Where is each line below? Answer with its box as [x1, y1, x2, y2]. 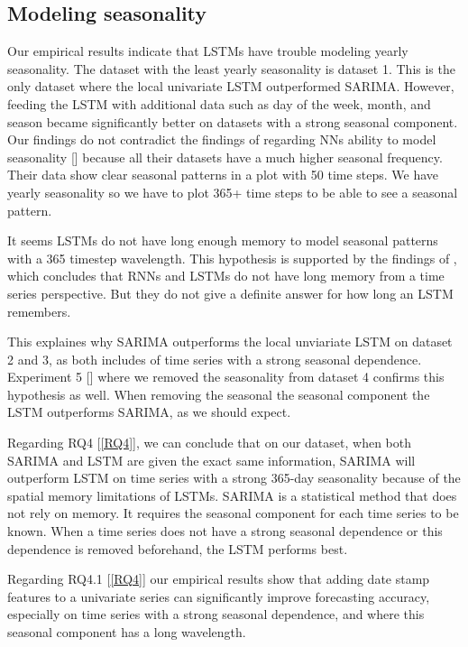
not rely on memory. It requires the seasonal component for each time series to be [7, 504, 459, 522]
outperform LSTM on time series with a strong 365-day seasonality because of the [7, 468, 461, 487]
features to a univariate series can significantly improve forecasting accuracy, [7, 587, 430, 605]
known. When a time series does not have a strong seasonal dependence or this [7, 522, 443, 541]
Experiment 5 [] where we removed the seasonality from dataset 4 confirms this [7, 367, 445, 386]
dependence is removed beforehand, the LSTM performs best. [7, 539, 348, 558]
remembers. [7, 301, 71, 320]
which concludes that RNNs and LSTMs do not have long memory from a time [7, 266, 445, 285]
